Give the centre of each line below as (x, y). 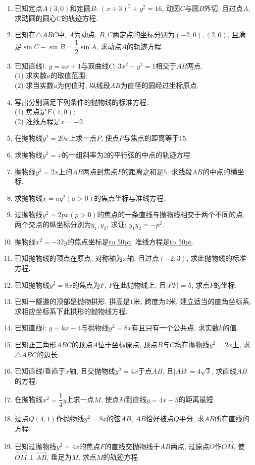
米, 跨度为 (149, 301)
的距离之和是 (143, 171)
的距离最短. (197, 399)
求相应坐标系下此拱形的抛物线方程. (71, 311)
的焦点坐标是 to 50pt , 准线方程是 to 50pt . (130, 241)
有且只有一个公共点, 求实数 (175, 328)
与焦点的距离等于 (151, 138)
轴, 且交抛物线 (92, 371)
